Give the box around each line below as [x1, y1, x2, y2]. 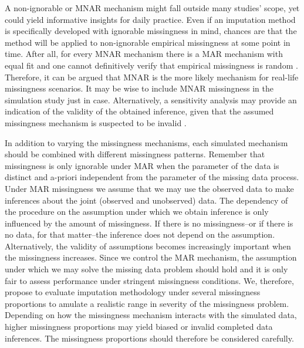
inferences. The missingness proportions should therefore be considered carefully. [5, 332, 294, 344]
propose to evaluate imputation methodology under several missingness [5, 286, 261, 298]
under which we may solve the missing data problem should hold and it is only [5, 263, 288, 275]
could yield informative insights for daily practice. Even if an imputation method [5, 13, 296, 25]
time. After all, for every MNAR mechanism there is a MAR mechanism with [5, 48, 283, 60]
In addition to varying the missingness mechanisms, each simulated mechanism [5, 136, 288, 148]
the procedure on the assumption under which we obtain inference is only [5, 205, 269, 218]
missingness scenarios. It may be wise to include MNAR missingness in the [5, 82, 273, 94]
